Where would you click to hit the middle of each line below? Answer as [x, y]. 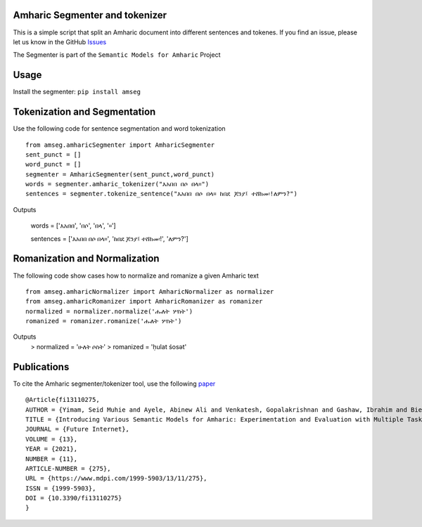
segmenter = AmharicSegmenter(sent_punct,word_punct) [120, 174]
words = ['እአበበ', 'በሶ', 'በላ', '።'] [73, 226]
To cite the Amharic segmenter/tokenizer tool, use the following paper [114, 384]
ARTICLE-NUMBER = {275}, [68, 468]
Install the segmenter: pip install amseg [77, 92]
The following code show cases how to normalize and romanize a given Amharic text [136, 275]
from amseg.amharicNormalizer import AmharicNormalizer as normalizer [150, 291]
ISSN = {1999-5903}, [61, 488]
